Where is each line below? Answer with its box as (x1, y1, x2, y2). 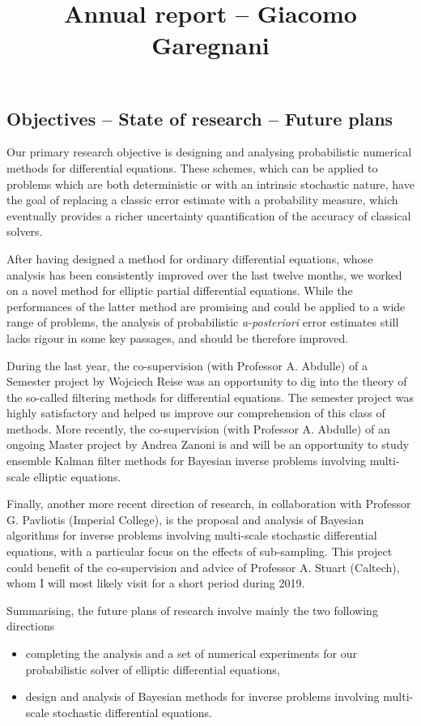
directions (6, 617, 55, 634)
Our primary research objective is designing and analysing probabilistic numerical (6, 143, 412, 160)
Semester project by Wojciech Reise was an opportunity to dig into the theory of (6, 373, 407, 390)
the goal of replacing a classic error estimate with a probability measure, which (6, 191, 398, 208)
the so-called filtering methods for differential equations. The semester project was (6, 388, 415, 405)
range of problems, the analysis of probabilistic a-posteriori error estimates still (6, 314, 399, 331)
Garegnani (151, 28, 270, 62)
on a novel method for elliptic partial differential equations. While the (6, 282, 353, 299)
